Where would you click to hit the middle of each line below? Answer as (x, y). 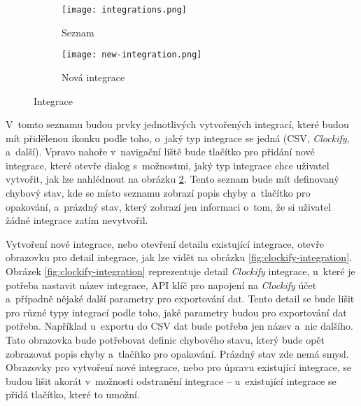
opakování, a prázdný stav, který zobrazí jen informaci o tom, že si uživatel (169, 206)
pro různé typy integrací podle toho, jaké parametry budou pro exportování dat (176, 312)
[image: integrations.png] (124, 10)
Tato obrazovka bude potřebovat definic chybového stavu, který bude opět (165, 339)
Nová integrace (93, 77)
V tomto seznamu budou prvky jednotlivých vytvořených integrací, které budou (177, 124)
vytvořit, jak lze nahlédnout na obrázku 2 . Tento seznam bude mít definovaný (172, 179)
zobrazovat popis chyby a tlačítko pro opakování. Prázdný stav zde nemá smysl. (177, 353)
